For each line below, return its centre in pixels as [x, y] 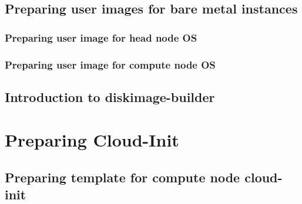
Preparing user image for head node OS [101, 37]
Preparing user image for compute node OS [110, 64]
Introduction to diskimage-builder [110, 96]
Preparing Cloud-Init [92, 140]
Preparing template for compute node [123, 177]
